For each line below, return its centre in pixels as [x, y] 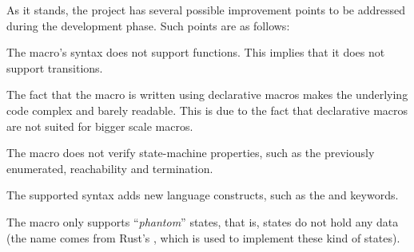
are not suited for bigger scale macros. [100, 126]
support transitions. [55, 67]
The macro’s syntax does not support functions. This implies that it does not [196, 52]
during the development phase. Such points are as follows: [148, 25]
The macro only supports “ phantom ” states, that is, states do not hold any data [203, 221]
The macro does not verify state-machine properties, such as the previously [191, 153]
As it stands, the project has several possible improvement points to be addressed [206, 10]
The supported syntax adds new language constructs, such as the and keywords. [203, 195]
